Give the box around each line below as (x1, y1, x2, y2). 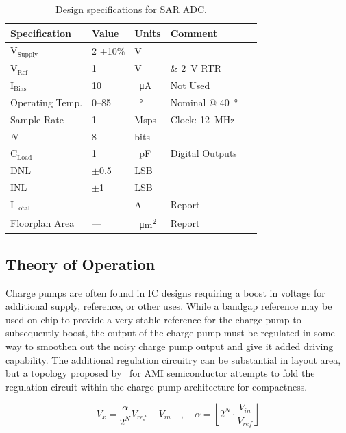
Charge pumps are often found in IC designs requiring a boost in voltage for (5, 285, 325, 299)
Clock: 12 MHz (170, 112, 235, 126)
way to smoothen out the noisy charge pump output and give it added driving (5, 339, 334, 354)
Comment (170, 25, 218, 40)
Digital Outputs (170, 146, 237, 160)
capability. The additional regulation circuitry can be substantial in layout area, (5, 352, 341, 367)
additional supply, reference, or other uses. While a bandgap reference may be (5, 299, 332, 313)
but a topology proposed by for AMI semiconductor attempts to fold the (5, 366, 315, 380)
